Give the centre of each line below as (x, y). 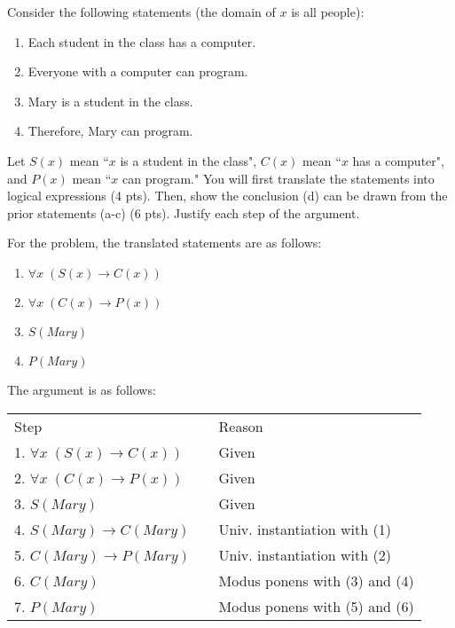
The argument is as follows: (82, 389)
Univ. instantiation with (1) (305, 529)
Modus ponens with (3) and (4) (316, 580)
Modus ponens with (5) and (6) (316, 606)
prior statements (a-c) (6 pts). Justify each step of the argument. (184, 212)
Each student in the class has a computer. (142, 41)
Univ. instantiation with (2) (305, 554)
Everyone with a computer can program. (138, 71)
